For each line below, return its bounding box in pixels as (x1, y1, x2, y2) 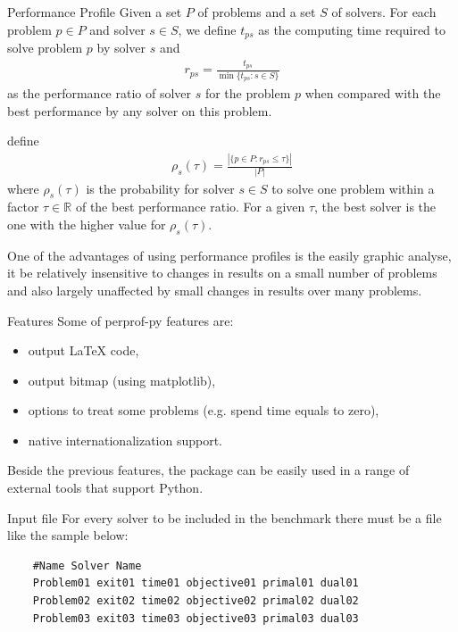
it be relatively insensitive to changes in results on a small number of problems (7, 263, 437, 282)
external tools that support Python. (7, 478, 204, 497)
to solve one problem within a (271, 179, 435, 197)
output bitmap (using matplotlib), (28, 370, 216, 389)
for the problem (204, 84, 291, 103)
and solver (89, 20, 146, 38)
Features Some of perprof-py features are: (7, 311, 234, 329)
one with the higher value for (7, 214, 166, 233)
